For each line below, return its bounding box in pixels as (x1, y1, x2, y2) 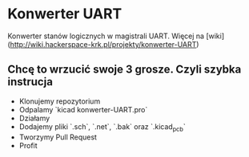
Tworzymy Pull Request (18, 132, 98, 142)
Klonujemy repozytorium (18, 96, 101, 106)
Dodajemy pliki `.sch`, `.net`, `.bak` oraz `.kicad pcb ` (18, 121, 186, 133)
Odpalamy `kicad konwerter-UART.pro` (18, 104, 148, 114)
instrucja (7, 75, 54, 88)
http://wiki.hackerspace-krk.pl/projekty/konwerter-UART (10, 39, 197, 49)
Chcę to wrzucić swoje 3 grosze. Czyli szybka (7, 63, 242, 77)
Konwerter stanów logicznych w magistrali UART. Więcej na (7, 31, 205, 41)
